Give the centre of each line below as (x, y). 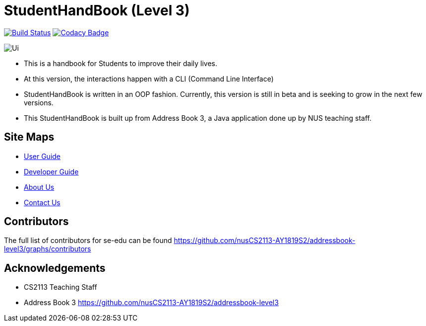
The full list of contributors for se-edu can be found (88, 241)
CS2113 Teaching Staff (61, 287)
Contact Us (42, 202)
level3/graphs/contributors (48, 249)
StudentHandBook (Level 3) (97, 10)
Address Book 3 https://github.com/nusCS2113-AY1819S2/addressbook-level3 (151, 303)
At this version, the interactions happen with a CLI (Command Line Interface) (149, 79)
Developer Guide (51, 171)
